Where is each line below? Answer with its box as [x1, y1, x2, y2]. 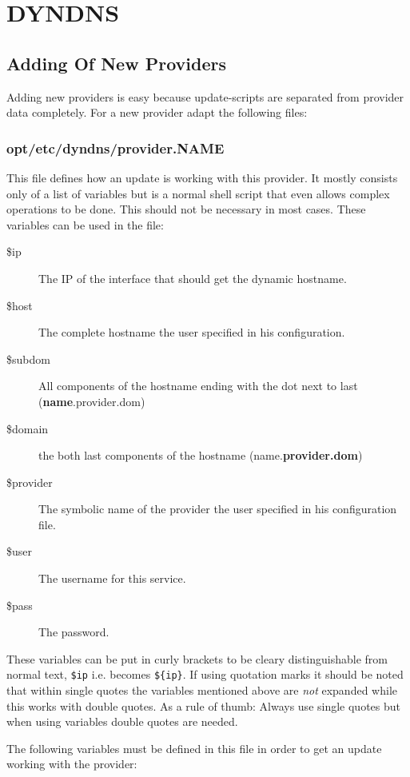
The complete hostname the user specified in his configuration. [38, 324, 345, 341]
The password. [38, 624, 109, 640]
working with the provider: [6, 755, 137, 772]
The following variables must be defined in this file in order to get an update [6, 739, 382, 756]
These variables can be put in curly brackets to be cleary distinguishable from [6, 650, 388, 667]
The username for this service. [38, 570, 186, 587]
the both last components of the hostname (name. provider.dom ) [38, 447, 363, 464]
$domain [6, 420, 49, 436]
